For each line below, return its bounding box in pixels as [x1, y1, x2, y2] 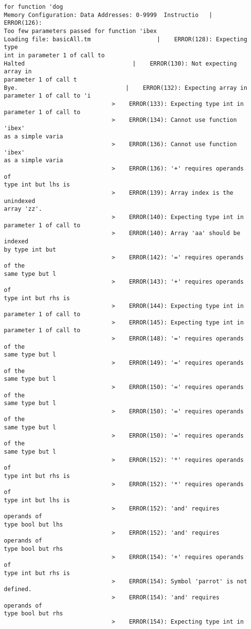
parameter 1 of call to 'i [4, 92, 91, 100]
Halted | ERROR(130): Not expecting [4, 60, 237, 67]
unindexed [4, 197, 35, 204]
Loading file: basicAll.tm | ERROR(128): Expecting [4, 35, 248, 43]
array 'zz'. [4, 205, 42, 213]
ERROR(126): [4, 19, 42, 27]
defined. [4, 586, 32, 593]
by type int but [4, 246, 56, 253]
